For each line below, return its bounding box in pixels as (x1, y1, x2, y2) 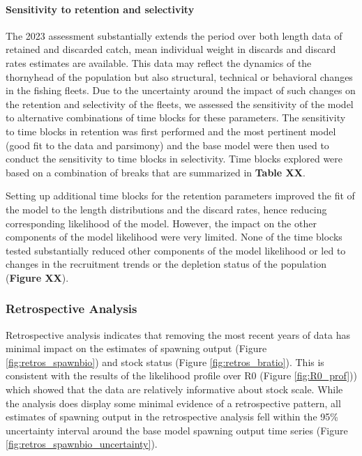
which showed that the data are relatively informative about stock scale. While (6, 382, 343, 397)
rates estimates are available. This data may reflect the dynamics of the (6, 55, 312, 70)
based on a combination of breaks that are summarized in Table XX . (6, 165, 306, 179)
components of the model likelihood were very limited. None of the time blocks (6, 229, 342, 244)
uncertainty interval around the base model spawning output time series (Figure (6, 423, 348, 437)
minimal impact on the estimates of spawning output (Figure (6, 341, 267, 356)
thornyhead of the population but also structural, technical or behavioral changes (6, 69, 353, 84)
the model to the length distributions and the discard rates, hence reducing (6, 202, 327, 216)
